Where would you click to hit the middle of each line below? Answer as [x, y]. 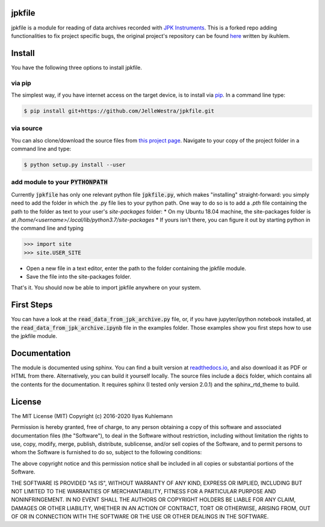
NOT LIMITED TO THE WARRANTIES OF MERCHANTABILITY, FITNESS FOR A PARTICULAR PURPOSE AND [144, 491]
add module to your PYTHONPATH [60, 182]
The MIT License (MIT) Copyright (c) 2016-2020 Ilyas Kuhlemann [92, 416]
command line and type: [41, 149]
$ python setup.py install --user [75, 165]
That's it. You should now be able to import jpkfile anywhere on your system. [106, 288]
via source [27, 128]
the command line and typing [47, 228]
